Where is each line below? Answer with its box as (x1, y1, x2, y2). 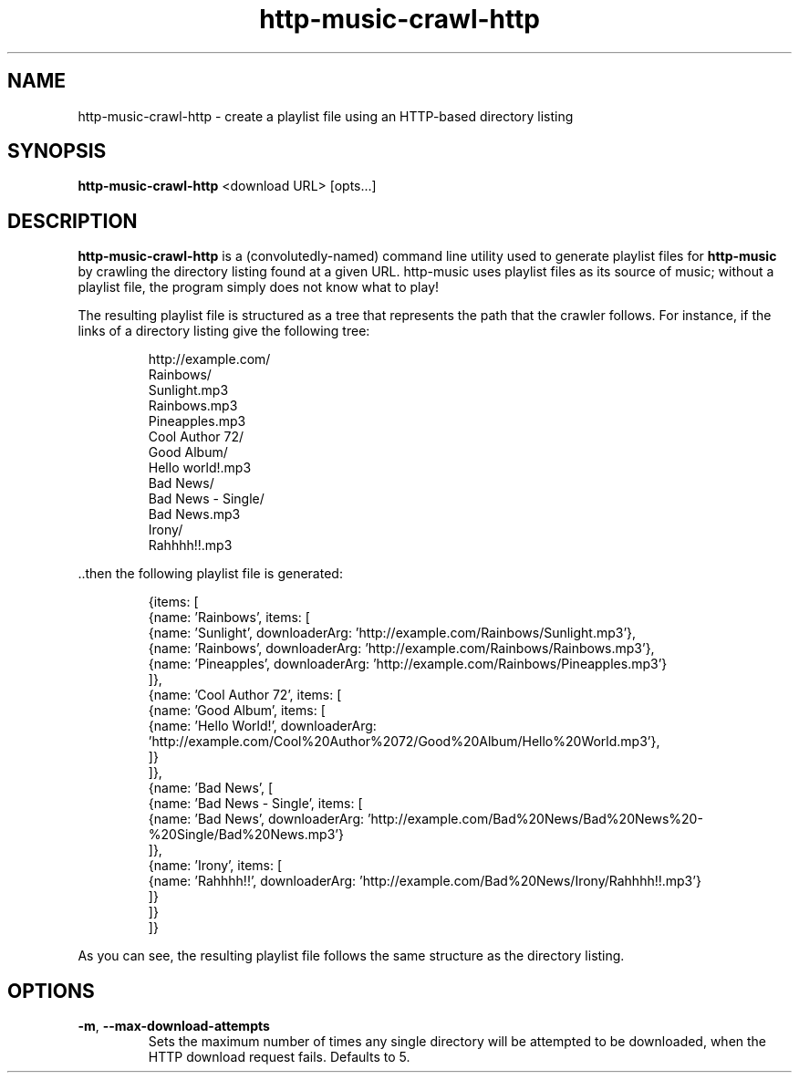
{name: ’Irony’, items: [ (148, 857, 283, 874)
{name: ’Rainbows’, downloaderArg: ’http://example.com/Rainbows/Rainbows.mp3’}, (148, 640, 655, 657)
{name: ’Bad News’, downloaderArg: (148, 811, 365, 827)
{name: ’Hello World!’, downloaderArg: (148, 718, 377, 734)
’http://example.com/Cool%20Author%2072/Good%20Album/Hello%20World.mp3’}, (148, 733, 660, 750)
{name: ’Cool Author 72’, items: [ (148, 687, 342, 703)
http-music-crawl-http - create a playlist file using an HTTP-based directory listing (78, 108, 574, 124)
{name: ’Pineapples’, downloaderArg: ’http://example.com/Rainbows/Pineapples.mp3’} (148, 656, 668, 672)
